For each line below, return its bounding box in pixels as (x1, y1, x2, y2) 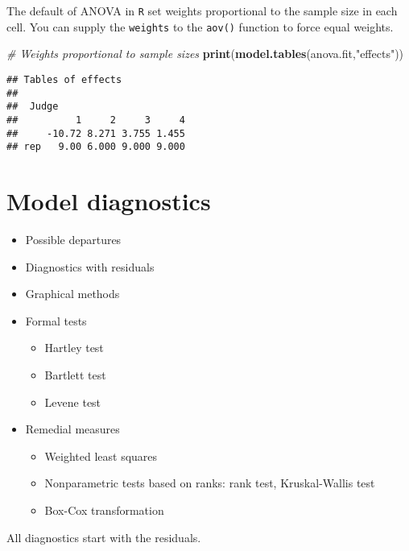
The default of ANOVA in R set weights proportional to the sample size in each (6, 2, 398, 19)
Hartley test (44, 339, 104, 356)
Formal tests (25, 312, 87, 329)
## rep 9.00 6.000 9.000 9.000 (6, 141, 185, 153)
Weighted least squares (44, 447, 158, 464)
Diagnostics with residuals (25, 258, 155, 275)
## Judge (6, 101, 59, 113)
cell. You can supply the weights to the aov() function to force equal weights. (6, 18, 394, 35)
